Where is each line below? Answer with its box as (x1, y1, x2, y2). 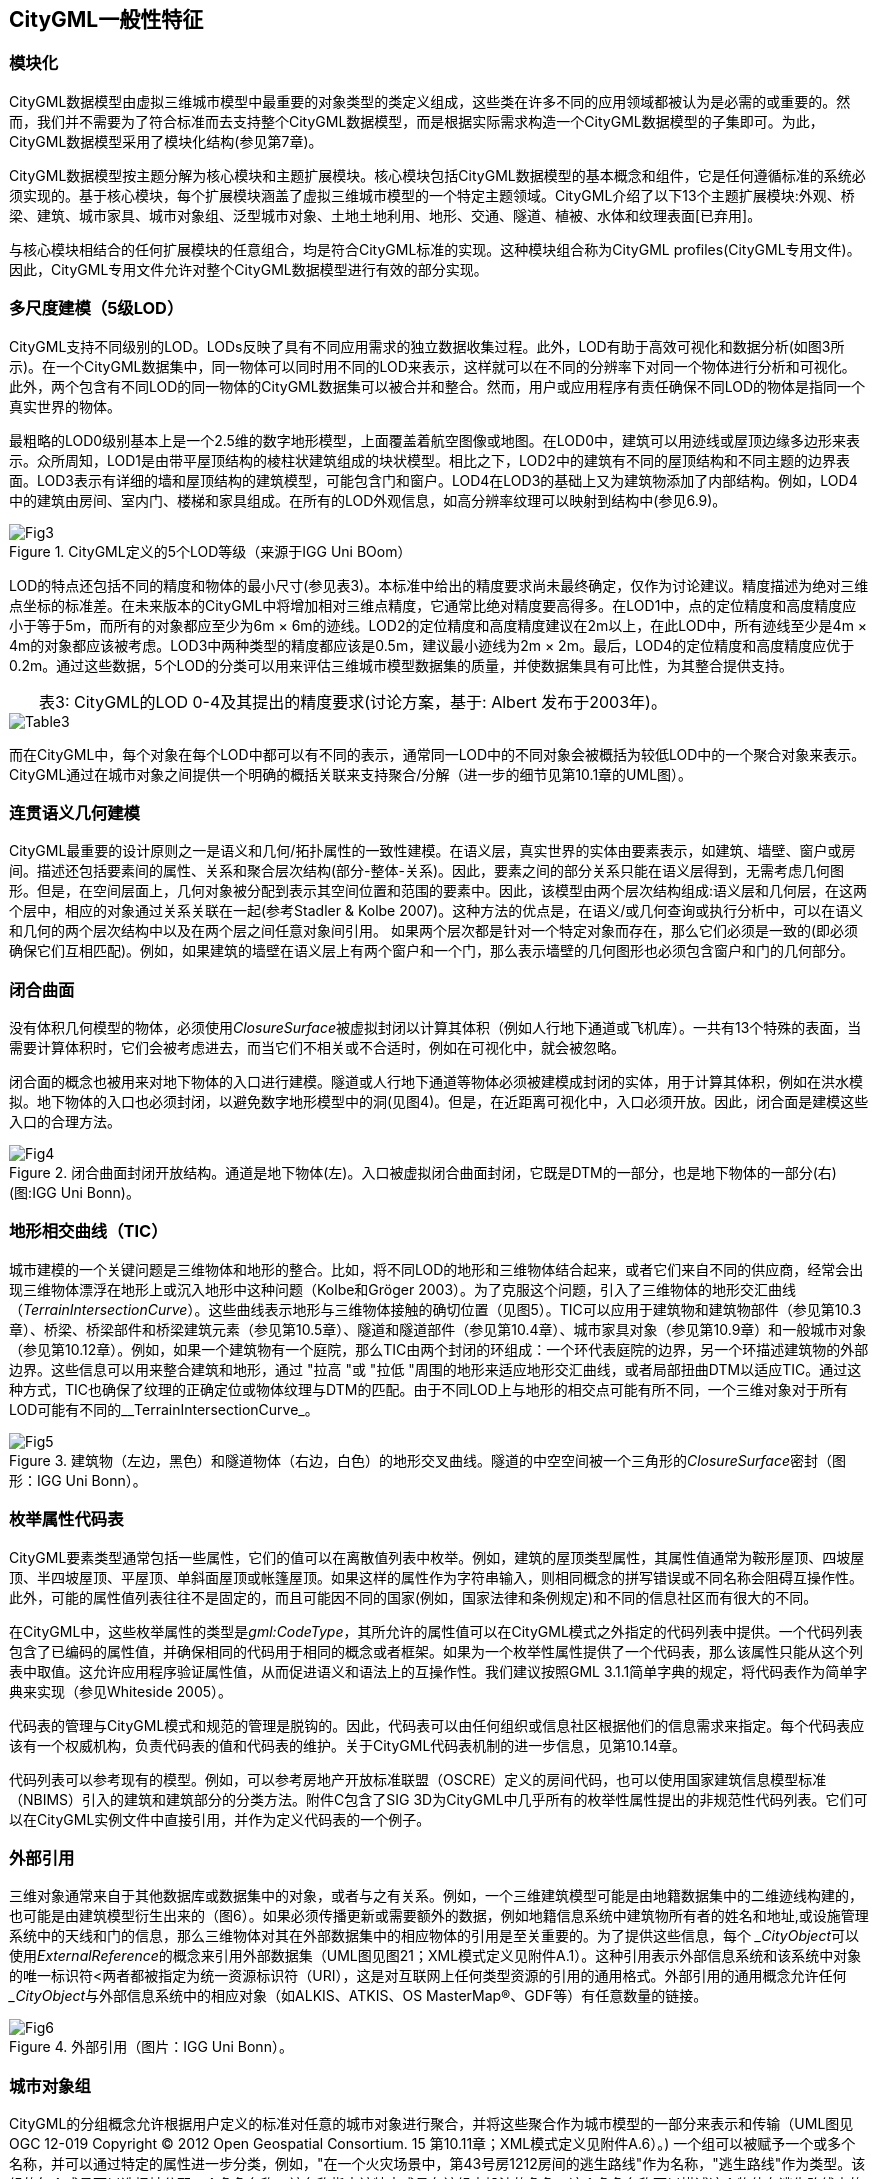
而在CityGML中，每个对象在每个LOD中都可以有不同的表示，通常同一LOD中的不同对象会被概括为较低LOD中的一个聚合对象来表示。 (9, 745, 866, 763)
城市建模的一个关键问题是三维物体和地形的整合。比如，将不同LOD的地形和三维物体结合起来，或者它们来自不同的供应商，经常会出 (9, 1260, 864, 1278)
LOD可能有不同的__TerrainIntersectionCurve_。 (9, 1400, 319, 1418)
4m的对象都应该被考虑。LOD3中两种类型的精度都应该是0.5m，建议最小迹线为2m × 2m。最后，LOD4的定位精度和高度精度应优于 (9, 636, 855, 654)
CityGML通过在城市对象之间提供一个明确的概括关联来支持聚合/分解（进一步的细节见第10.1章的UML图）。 (9, 765, 693, 783)
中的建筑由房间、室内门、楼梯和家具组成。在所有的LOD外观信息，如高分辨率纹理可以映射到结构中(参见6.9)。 (9, 491, 727, 509)
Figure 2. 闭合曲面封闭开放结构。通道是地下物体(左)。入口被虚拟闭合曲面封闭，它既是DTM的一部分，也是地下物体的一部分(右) (9, 1164, 837, 1182)
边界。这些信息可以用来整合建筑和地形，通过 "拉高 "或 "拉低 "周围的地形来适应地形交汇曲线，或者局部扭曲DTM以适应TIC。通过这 (9, 1360, 862, 1378)
